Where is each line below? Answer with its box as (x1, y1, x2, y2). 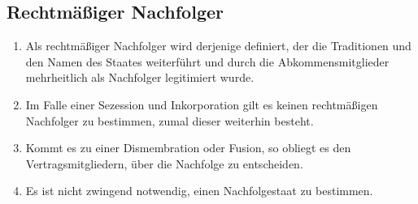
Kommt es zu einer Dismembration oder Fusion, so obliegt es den (25, 139, 351, 156)
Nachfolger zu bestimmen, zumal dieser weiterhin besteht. (25, 112, 314, 129)
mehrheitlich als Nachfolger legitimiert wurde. (25, 69, 255, 86)
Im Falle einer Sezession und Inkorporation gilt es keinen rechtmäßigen (25, 96, 378, 113)
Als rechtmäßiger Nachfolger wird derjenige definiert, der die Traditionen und (25, 37, 411, 54)
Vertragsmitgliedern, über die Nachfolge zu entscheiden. (25, 155, 303, 172)
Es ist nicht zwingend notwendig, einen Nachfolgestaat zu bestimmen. (25, 182, 373, 199)
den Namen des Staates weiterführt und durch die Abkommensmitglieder (25, 53, 390, 70)
